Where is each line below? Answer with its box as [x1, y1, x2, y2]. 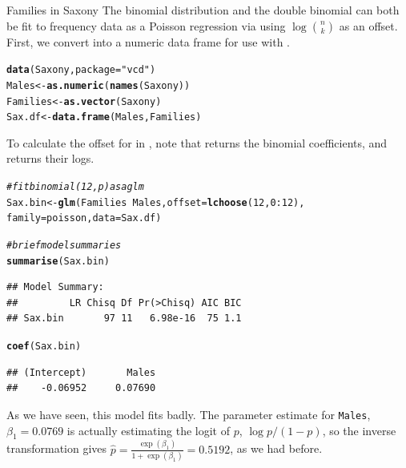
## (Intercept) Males [6, 366, 156, 378]
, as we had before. [230, 440, 323, 457]
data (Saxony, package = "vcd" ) [6, 64, 156, 76]
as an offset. [339, 17, 398, 34]
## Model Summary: [6, 281, 104, 293]
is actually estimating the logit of [66, 422, 231, 438]
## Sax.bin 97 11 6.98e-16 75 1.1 [6, 313, 242, 325]
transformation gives [6, 440, 107, 457]
